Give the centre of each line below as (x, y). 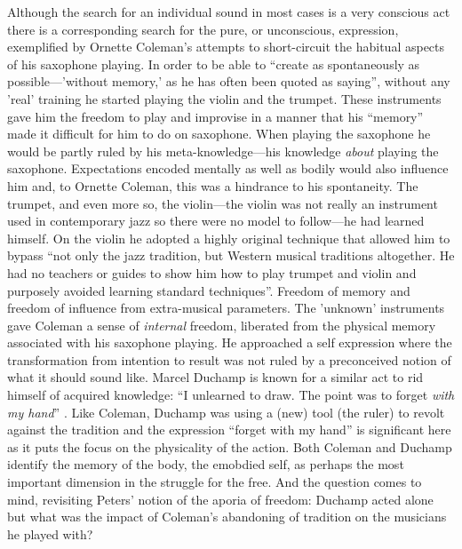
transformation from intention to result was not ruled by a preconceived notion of (229, 359)
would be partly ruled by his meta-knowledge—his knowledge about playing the (223, 151)
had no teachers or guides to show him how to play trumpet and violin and (212, 272)
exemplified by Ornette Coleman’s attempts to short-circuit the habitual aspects (226, 47)
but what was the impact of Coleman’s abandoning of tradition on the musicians (227, 517)
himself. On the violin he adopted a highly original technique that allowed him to (229, 238)
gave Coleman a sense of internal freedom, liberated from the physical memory (222, 325)
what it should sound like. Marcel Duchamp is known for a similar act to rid (215, 377)
